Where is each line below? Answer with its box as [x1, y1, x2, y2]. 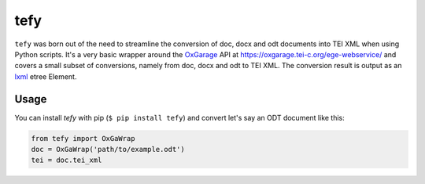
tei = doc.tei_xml [31, 156, 102, 164]
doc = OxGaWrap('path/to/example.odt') [31, 145, 185, 153]
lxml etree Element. [14, 71, 77, 81]
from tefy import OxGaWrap [31, 134, 135, 143]
